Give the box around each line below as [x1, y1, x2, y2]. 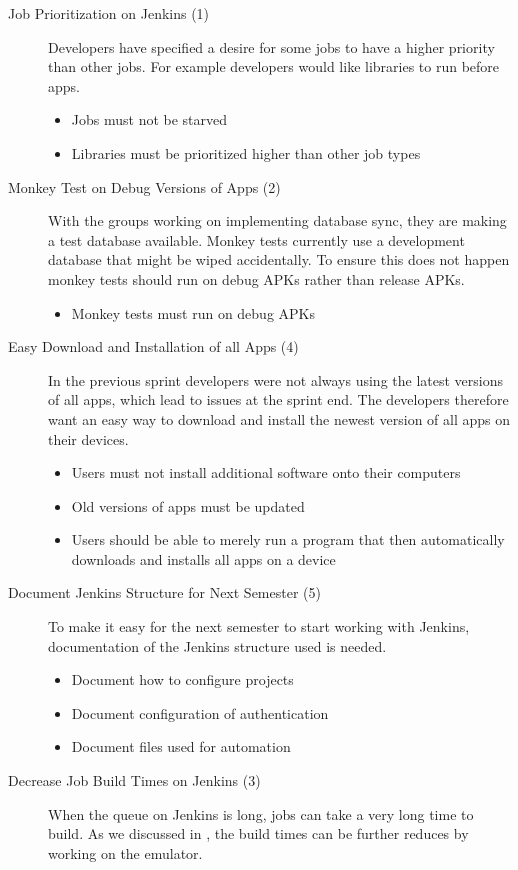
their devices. [48, 428, 129, 449]
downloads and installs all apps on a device [71, 548, 336, 569]
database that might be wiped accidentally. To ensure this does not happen [48, 249, 510, 270]
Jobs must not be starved [71, 109, 228, 130]
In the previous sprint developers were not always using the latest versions [48, 369, 503, 390]
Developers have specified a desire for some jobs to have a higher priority [48, 36, 495, 57]
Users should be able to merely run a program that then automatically [71, 529, 505, 550]
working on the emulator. [48, 842, 203, 863]
